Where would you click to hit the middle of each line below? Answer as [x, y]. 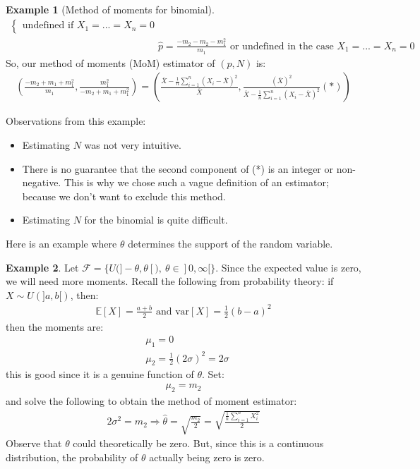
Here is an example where [61, 243]
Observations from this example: [76, 121]
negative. [42, 182]
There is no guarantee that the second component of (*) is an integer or [178, 168]
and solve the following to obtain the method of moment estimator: [151, 400]
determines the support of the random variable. [230, 243]
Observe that [34, 443]
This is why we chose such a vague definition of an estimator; [196, 182]
